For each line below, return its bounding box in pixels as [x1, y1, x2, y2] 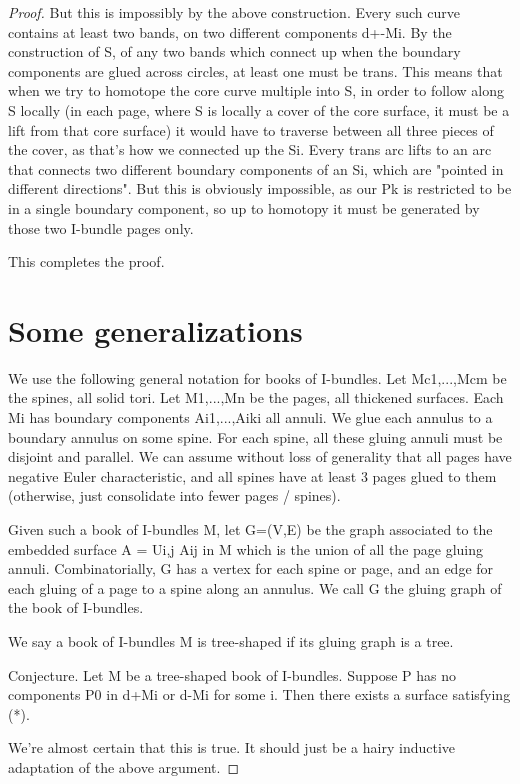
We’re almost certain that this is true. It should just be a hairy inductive [8, 737, 456, 758]
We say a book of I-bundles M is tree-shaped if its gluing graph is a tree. [8, 630, 454, 651]
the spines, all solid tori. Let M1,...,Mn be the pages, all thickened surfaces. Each [8, 387, 504, 408]
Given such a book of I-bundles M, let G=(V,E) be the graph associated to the [8, 519, 493, 539]
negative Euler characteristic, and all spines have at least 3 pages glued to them [8, 465, 497, 486]
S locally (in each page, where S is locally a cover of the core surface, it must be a [8, 99, 510, 120]
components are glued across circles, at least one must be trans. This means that [8, 60, 503, 81]
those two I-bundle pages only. [8, 217, 194, 238]
